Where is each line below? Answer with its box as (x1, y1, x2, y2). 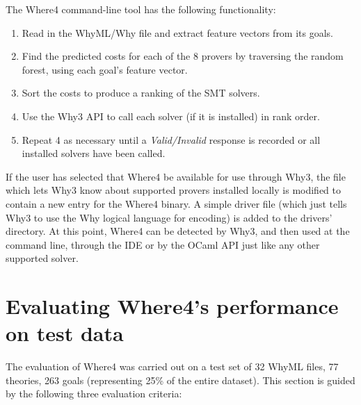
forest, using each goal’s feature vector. (22, 62, 188, 76)
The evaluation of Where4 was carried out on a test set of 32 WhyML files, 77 (6, 359, 339, 374)
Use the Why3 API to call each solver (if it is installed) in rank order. (22, 108, 320, 123)
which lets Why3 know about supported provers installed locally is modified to (6, 183, 341, 197)
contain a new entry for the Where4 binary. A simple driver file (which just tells (6, 196, 347, 210)
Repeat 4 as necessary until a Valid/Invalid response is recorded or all (22, 132, 321, 147)
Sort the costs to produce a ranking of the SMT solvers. (22, 85, 260, 100)
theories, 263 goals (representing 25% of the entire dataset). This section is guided (6, 372, 355, 387)
